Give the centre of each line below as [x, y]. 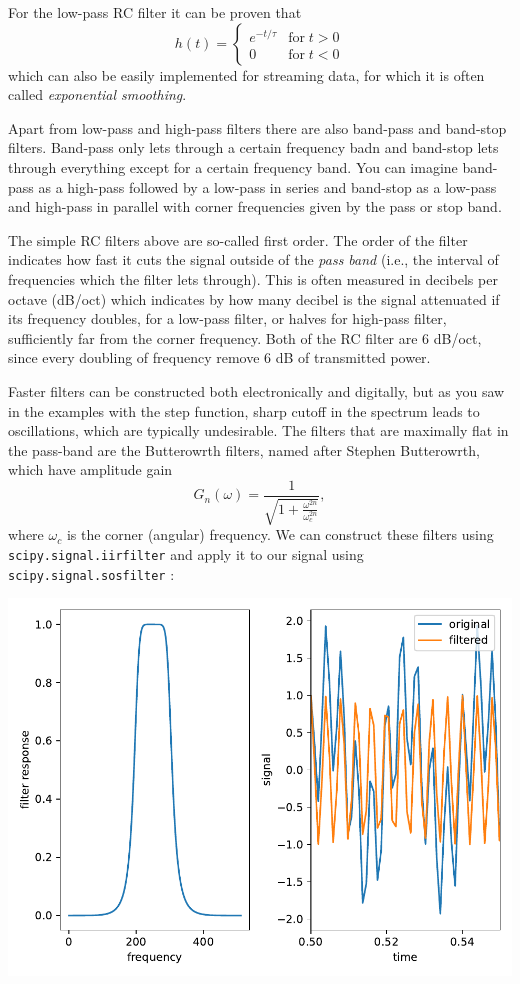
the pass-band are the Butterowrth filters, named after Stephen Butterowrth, [244, 449]
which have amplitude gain [90, 469]
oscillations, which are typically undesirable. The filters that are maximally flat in [258, 430]
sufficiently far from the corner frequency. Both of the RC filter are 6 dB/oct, [245, 337]
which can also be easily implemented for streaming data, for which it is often [246, 74]
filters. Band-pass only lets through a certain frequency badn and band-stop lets [253, 147]
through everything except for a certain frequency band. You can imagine [233, 166]
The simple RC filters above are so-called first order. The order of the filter [238, 239]
